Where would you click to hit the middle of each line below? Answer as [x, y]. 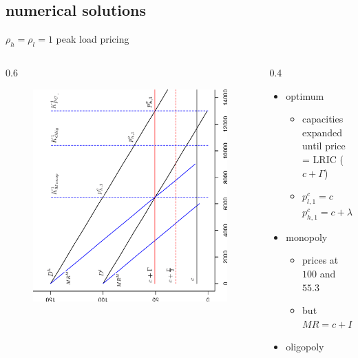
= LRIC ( [323, 159]
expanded [323, 132]
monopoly [307, 236]
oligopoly [305, 347]
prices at [320, 260]
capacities [323, 119]
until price [324, 146]
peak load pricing [93, 39]
